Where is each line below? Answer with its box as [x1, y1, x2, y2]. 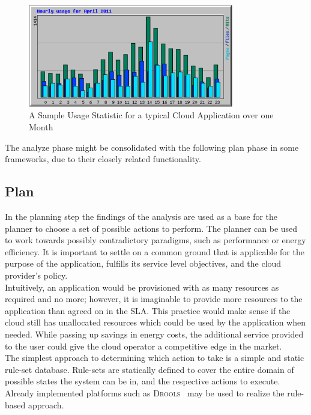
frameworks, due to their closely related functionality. [5, 153, 201, 165]
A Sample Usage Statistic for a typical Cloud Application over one [29, 109, 274, 121]
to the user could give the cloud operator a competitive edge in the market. [5, 339, 282, 352]
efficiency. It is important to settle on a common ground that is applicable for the [5, 245, 304, 258]
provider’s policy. [5, 269, 68, 282]
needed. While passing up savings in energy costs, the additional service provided [5, 328, 304, 340]
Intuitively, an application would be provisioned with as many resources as [5, 280, 279, 293]
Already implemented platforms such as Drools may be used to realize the [5, 386, 285, 399]
